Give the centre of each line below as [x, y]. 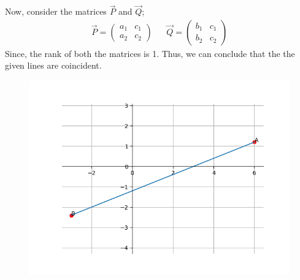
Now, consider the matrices [56, 11]
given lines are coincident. [53, 65]
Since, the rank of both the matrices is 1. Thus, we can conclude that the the [150, 53]
